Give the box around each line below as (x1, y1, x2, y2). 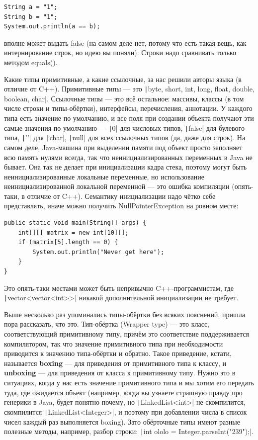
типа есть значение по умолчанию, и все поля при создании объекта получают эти (4, 113, 254, 123)
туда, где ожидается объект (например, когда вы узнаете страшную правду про (4, 387, 243, 397)
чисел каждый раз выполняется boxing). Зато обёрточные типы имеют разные (4, 416, 240, 427)
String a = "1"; (4, 3, 58, 10)
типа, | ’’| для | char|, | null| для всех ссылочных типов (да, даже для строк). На (4, 132, 246, 143)
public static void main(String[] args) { (4, 219, 147, 227)
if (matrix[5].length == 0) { (18, 239, 118, 246)
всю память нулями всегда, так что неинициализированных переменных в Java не (4, 152, 253, 162)
